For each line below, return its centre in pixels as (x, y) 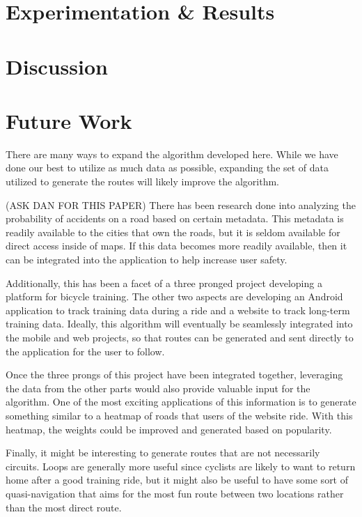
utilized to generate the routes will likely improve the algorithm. (143, 182)
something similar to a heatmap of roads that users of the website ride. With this (179, 415)
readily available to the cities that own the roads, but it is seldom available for (173, 232)
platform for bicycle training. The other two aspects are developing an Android (174, 296)
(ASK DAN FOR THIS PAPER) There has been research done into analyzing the (181, 205)
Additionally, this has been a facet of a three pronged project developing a (164, 283)
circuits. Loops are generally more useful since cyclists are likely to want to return (181, 466)
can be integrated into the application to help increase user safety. (147, 260)
